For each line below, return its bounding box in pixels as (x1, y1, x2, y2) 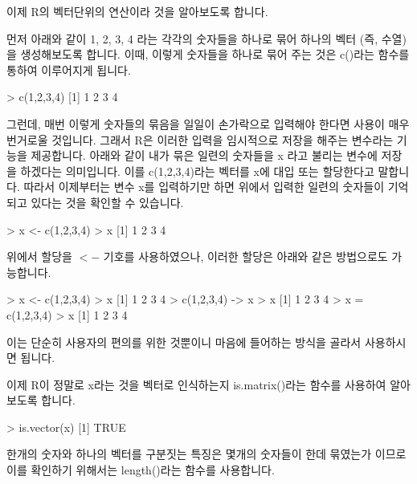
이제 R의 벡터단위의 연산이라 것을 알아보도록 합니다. (6, 3, 268, 19)
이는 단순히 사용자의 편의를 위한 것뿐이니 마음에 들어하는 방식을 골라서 (6, 333, 362, 350)
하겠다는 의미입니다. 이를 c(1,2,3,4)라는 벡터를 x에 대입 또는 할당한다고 (20, 162, 374, 179)
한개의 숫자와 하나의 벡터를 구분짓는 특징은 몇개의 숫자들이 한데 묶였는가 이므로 (6, 445, 407, 462)
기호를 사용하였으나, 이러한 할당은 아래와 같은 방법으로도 (103, 248, 388, 265)
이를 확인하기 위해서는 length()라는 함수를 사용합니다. (6, 462, 275, 478)
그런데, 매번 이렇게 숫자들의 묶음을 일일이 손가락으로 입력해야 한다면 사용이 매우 (6, 115, 410, 132)
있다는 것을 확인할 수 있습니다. (31, 193, 184, 210)
